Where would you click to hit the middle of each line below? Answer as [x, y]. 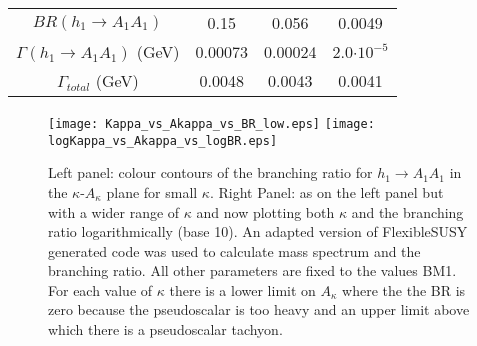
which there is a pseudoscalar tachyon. [165, 329]
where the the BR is [404, 289]
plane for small [152, 191]
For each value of [100, 289]
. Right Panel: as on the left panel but [326, 191]
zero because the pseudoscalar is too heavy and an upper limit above [259, 309]
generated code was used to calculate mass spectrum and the [234, 250]
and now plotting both [265, 211]
